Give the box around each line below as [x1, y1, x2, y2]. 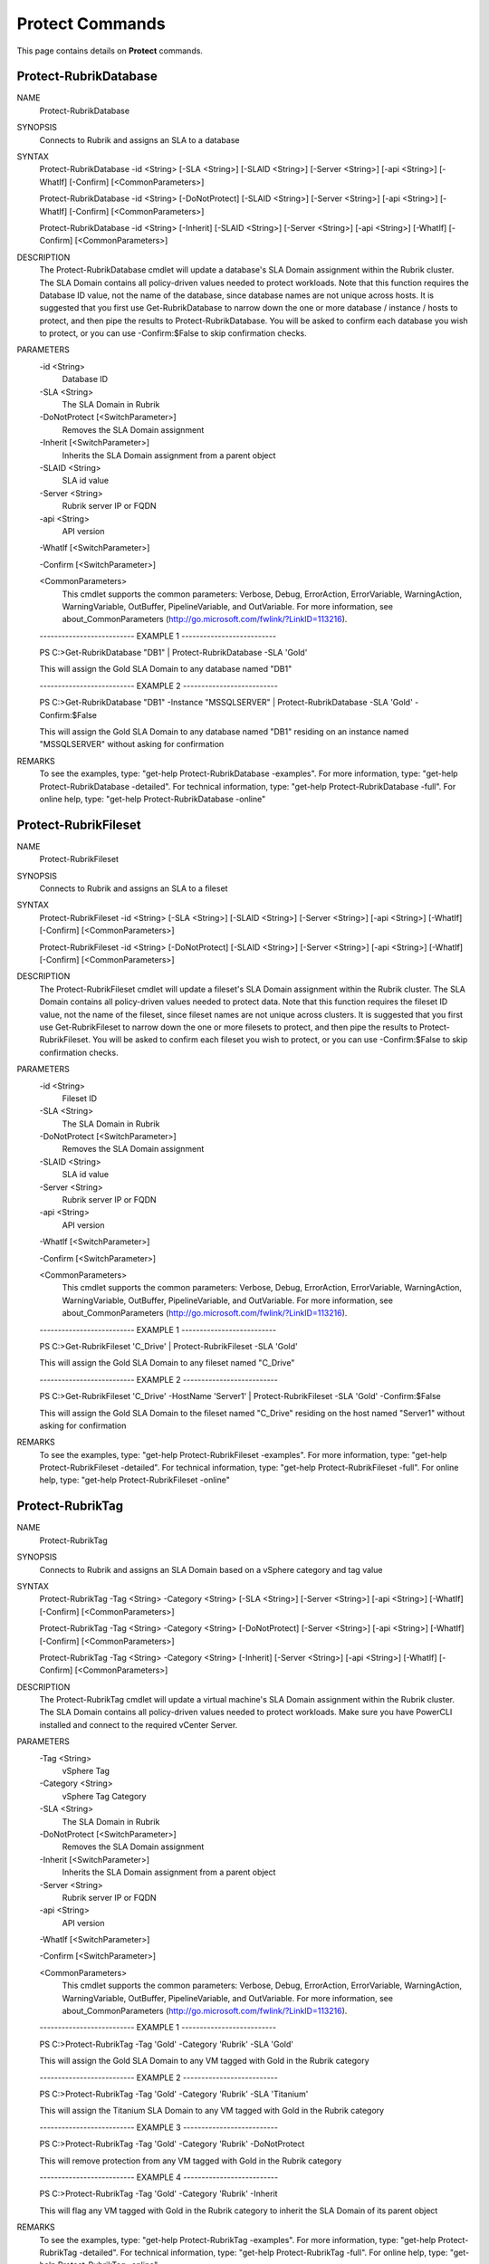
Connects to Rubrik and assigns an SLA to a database [39, 134, 240, 145]
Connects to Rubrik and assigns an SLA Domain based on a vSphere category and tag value [39, 1564, 383, 1575]
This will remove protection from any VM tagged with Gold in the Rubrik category [39, 2155, 342, 2166]
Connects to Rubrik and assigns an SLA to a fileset [39, 883, 228, 894]
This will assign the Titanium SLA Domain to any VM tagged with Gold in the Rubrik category [39, 2106, 385, 2116]
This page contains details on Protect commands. [16, 45, 204, 56]
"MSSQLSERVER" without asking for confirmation [39, 739, 225, 750]
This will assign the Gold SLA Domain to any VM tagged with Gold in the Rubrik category [39, 2056, 370, 2067]
